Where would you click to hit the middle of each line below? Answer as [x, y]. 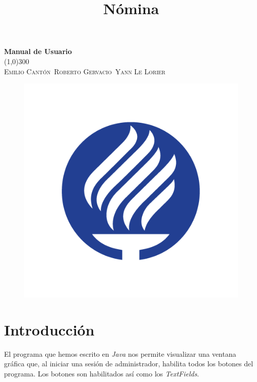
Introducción [49, 329]
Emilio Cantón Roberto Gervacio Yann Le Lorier [85, 71]
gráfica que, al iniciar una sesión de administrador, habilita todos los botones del [129, 364]
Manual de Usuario [38, 51]
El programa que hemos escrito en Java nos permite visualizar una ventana [120, 353]
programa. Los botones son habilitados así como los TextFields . [102, 374]
